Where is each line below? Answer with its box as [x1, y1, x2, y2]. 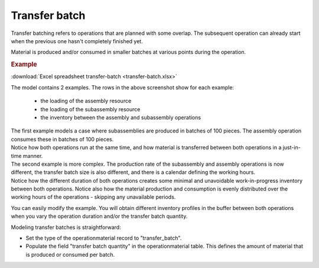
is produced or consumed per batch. [25, 251, 115, 258]
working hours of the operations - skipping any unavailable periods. [11, 193, 176, 201]
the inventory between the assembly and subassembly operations [40, 114, 201, 121]
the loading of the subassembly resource [40, 105, 141, 112]
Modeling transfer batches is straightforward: [11, 224, 121, 231]
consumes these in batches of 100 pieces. [11, 135, 114, 143]
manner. [22, 152, 43, 159]
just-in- [282, 144, 301, 151]
